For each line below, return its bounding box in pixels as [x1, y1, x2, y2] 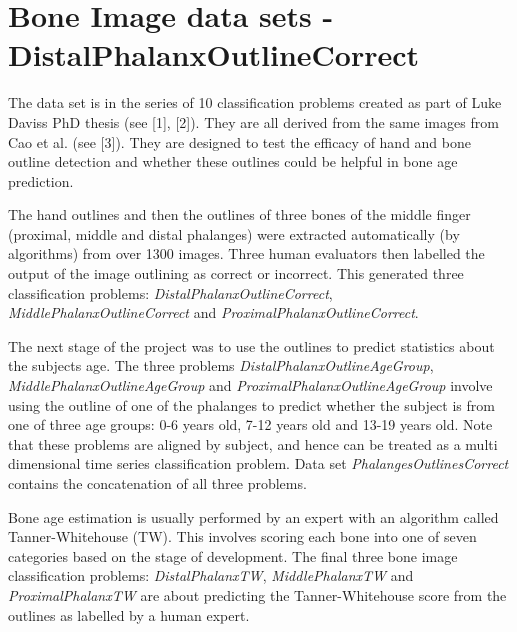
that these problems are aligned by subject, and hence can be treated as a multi [8, 433, 498, 454]
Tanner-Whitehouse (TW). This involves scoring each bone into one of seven [8, 526, 477, 547]
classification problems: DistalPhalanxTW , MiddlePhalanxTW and [8, 565, 414, 586]
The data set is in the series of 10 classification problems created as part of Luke [8, 92, 502, 113]
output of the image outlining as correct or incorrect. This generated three [8, 263, 464, 284]
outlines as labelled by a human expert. [8, 604, 250, 625]
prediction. [8, 170, 74, 191]
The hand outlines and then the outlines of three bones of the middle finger [8, 204, 471, 225]
